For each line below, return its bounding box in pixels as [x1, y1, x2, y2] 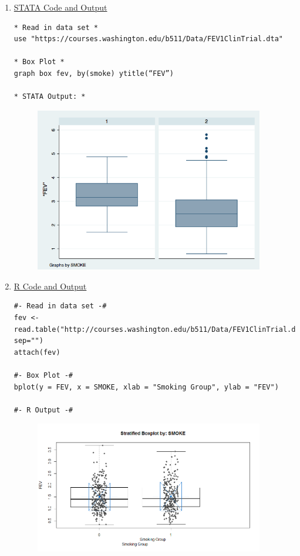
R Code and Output [14, 279, 87, 292]
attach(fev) [14, 348, 60, 357]
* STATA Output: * [14, 92, 86, 101]
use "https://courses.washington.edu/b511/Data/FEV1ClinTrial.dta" [14, 35, 283, 44]
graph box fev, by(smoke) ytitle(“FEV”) [14, 69, 174, 78]
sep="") [14, 337, 43, 345]
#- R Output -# [14, 405, 73, 414]
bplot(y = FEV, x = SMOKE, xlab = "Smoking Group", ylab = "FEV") [14, 382, 279, 391]
